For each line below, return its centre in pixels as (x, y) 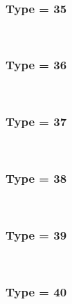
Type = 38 (36, 178)
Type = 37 (36, 122)
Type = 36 (36, 65)
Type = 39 (36, 234)
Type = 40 (36, 291)
